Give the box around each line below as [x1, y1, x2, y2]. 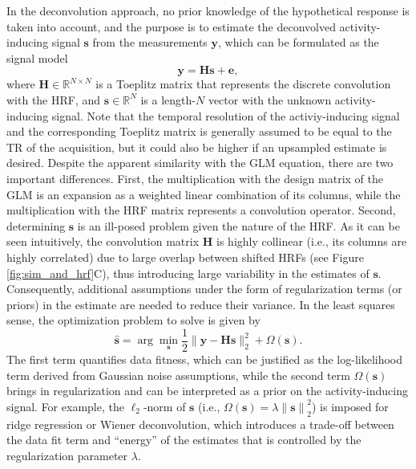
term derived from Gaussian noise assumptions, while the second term [6, 366, 350, 383]
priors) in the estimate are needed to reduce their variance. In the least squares [6, 296, 395, 312]
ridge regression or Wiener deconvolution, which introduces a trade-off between [6, 415, 394, 432]
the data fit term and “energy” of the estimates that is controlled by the [6, 431, 361, 448]
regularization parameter [6, 447, 128, 463]
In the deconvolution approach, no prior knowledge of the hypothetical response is [6, 2, 410, 18]
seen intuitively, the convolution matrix [6, 233, 200, 250]
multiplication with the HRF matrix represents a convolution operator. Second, [6, 202, 396, 218]
